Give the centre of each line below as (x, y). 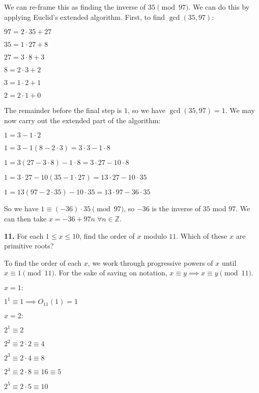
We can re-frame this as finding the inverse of (75, 7)
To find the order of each (43, 262)
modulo (155, 235)
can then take (25, 218)
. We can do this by (219, 7)
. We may (240, 110)
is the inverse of (176, 208)
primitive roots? (29, 246)
